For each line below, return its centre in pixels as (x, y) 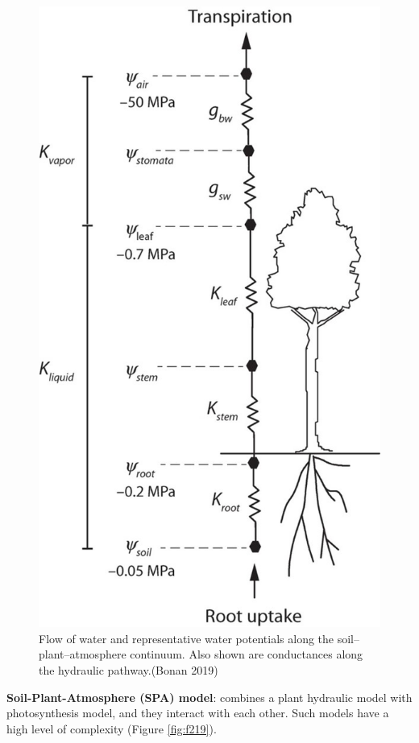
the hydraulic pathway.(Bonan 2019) (129, 669)
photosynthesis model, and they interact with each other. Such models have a (198, 713)
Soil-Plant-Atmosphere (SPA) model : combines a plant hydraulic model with (209, 697)
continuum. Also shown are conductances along (247, 654)
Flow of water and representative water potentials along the (187, 638)
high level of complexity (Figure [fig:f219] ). (112, 728)
